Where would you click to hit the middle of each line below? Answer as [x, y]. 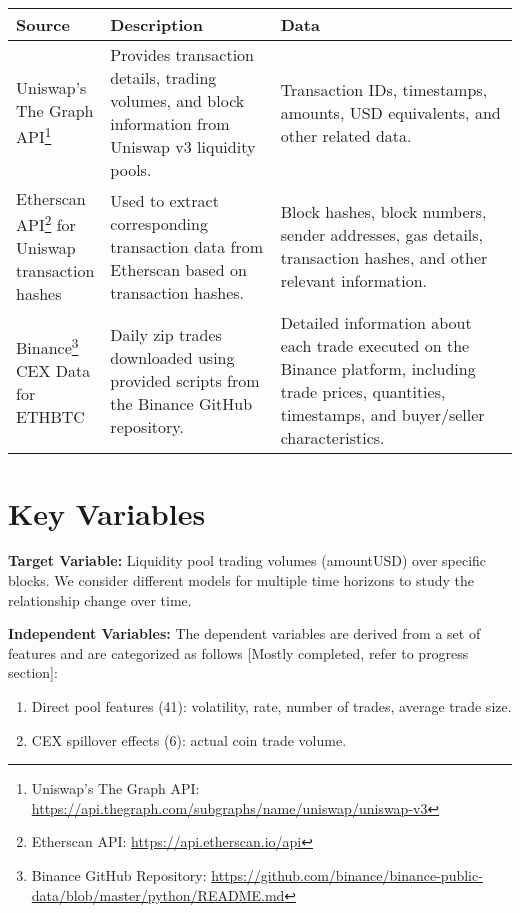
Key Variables [107, 512]
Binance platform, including [378, 369]
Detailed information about [376, 323]
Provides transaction [182, 54]
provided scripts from [185, 380]
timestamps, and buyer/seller [382, 415]
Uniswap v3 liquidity [183, 146]
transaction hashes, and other [384, 258]
